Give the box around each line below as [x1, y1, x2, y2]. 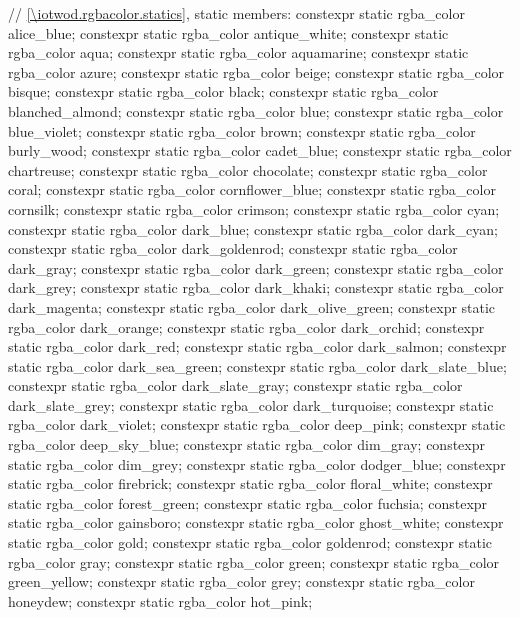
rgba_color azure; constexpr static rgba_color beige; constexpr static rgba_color [8, 61, 505, 82]
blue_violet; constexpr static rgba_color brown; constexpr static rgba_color [8, 120, 476, 141]
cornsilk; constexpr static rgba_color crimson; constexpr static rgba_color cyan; [8, 198, 500, 219]
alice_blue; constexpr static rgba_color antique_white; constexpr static [8, 22, 449, 43]
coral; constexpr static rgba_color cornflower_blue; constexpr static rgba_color [8, 179, 496, 200]
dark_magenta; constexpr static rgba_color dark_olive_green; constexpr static [8, 296, 496, 317]
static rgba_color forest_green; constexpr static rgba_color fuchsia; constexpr [8, 492, 488, 513]
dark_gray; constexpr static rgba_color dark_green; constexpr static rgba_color [8, 257, 504, 278]
